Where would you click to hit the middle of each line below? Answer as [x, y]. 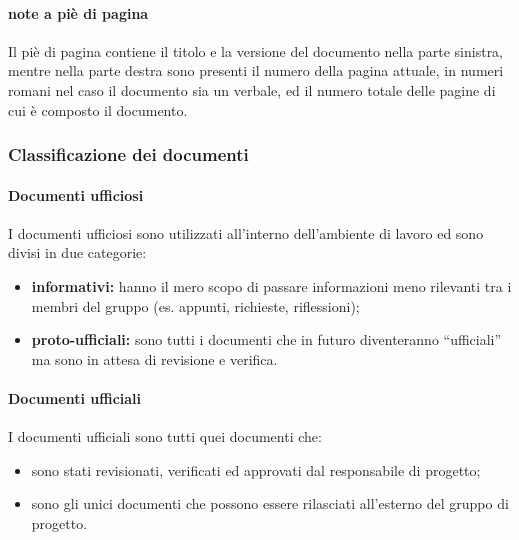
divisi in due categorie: [77, 252]
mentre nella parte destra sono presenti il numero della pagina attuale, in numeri [256, 70]
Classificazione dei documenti [128, 154]
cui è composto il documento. [98, 109]
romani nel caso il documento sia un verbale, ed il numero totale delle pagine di [252, 89]
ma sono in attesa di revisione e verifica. [154, 358]
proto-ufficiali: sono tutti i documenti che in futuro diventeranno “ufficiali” [266, 339]
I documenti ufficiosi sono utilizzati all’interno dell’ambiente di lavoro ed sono [246, 232]
